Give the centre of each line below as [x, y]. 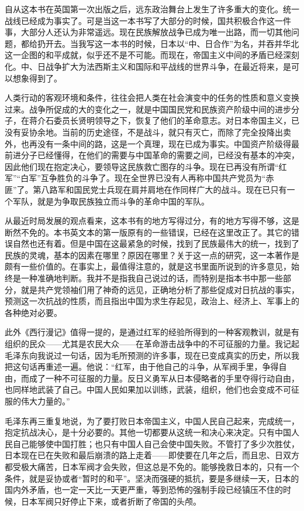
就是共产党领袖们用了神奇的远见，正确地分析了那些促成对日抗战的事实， [160, 289]
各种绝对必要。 [33, 312]
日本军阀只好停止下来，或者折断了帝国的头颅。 [111, 501]
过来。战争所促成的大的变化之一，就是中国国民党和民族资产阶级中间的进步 [148, 109]
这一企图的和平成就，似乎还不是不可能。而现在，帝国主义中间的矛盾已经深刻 [152, 55]
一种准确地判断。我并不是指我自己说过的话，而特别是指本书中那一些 [152, 278]
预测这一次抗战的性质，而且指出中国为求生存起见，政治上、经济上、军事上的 [152, 301]
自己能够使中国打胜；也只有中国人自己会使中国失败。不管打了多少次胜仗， [156, 443]
